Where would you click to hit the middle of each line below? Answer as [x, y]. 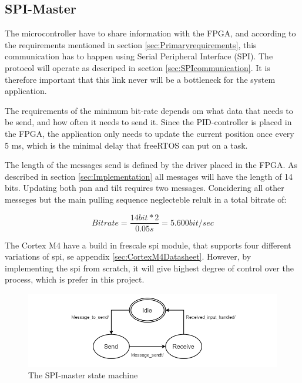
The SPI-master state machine [83, 375]
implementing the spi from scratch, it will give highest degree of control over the [149, 268]
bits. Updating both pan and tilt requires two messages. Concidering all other [145, 188]
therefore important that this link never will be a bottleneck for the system [140, 79]
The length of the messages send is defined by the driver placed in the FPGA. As [151, 165]
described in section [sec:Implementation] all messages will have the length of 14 [149, 176]
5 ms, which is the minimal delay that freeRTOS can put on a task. [126, 145]
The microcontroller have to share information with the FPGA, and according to [150, 33]
